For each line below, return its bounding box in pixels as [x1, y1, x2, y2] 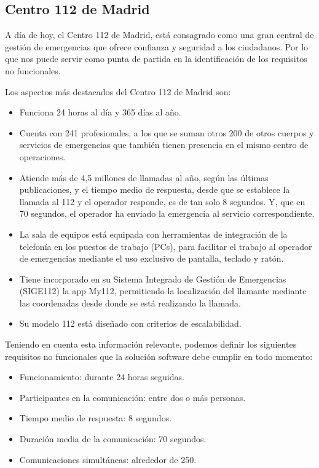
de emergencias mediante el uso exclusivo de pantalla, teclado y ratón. [19, 252, 284, 265]
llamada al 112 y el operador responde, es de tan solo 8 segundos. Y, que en [19, 195, 305, 208]
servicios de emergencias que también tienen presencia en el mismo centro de [19, 138, 309, 151]
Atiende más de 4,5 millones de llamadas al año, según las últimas [19, 171, 269, 184]
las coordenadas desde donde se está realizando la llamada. [19, 296, 241, 309]
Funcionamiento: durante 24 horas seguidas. [19, 370, 184, 383]
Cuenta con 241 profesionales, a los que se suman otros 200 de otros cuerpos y [19, 126, 314, 139]
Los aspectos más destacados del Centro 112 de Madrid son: [5, 85, 231, 98]
